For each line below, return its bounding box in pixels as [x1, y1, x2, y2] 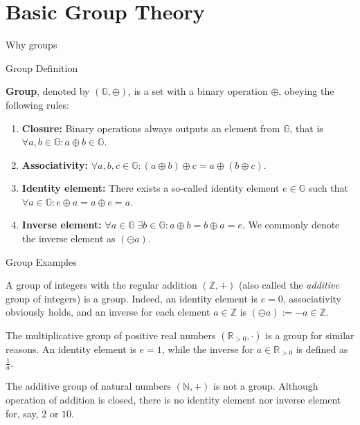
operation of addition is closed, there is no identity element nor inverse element [6, 392, 341, 407]
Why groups [6, 37, 57, 52]
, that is [289, 120, 323, 135]
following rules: [6, 97, 69, 111]
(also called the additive [239, 278, 339, 292]
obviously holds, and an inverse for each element [6, 305, 210, 319]
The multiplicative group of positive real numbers [6, 328, 216, 343]
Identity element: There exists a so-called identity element [21, 181, 280, 195]
